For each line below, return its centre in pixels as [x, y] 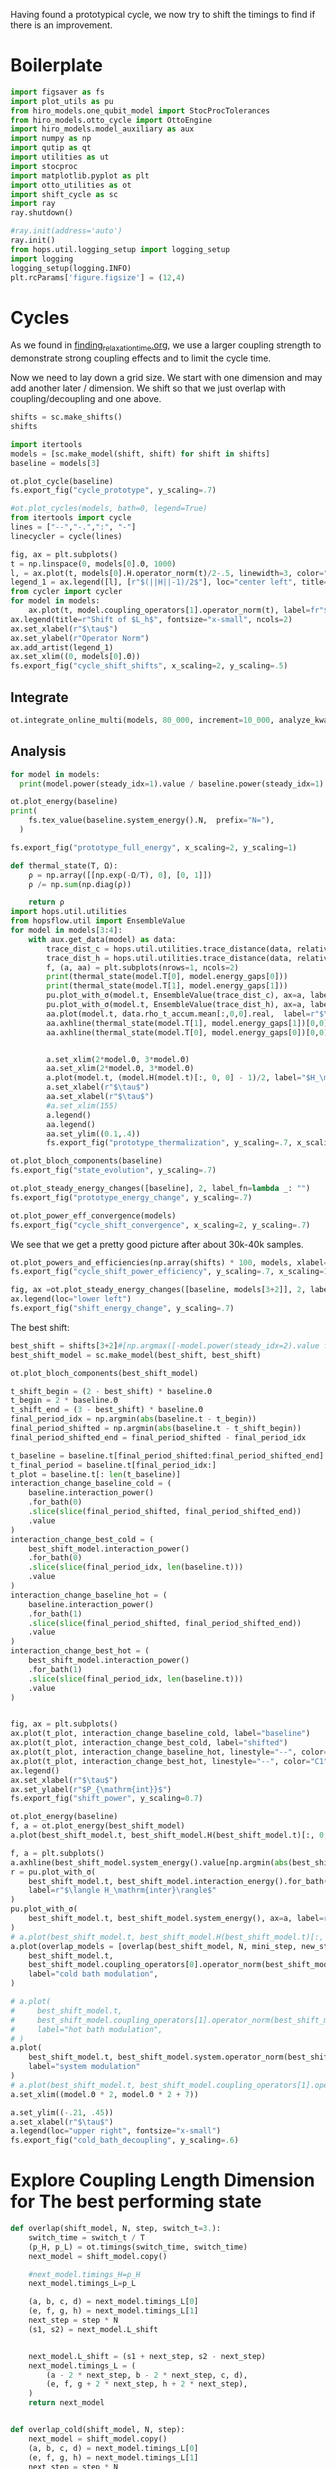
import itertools [46, 444]
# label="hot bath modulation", [86, 2029]
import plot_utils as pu [62, 101]
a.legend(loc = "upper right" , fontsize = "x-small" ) [116, 2131]
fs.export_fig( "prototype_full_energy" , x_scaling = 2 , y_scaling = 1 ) [154, 847]
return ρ [46, 902]
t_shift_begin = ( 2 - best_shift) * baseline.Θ [111, 1391]
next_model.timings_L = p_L [82, 2284]
